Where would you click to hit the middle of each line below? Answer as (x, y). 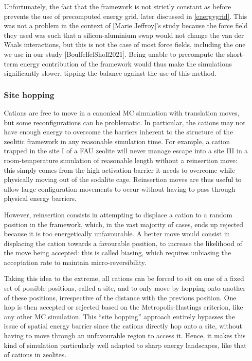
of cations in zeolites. (35, 354)
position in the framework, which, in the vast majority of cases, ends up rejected (124, 224)
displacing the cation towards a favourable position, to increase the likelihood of (123, 243)
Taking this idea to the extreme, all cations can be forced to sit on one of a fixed (124, 278)
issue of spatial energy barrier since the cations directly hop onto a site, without (123, 326)
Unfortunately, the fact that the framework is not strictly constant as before (117, 6)
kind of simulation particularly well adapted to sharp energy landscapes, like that (125, 345)
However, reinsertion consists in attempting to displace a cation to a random (118, 214)
